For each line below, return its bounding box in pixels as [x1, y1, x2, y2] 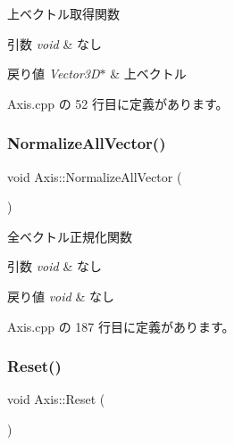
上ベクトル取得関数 [7, 4, 120, 22]
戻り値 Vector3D [7, 64, 100, 83]
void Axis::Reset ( [7, 390, 105, 408]
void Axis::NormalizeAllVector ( [7, 167, 182, 185]
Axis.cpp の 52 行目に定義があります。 [7, 94, 229, 112]
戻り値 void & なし [7, 286, 114, 305]
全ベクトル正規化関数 [7, 227, 132, 245]
